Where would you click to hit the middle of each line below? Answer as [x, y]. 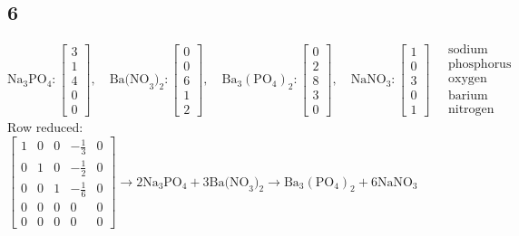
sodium [468, 50]
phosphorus [480, 65]
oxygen [467, 79]
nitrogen [471, 110]
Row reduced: [45, 127]
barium [468, 96]
